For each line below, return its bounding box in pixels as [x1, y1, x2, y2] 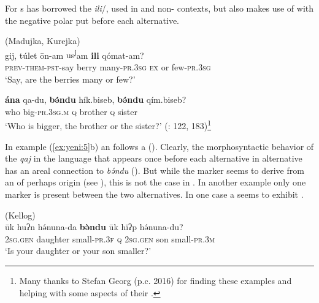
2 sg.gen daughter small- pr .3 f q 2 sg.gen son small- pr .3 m [5, 232, 215, 245]
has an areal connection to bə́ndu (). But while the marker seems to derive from [5, 163, 304, 176]
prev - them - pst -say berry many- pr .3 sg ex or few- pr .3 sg [5, 61, 211, 73]
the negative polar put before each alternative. [5, 13, 180, 26]
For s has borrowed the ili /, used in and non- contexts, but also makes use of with [5, 2, 314, 14]
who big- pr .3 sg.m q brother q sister [5, 105, 137, 118]
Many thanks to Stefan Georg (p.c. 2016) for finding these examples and [19, 274, 292, 286]
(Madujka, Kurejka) [5, 34, 80, 47]
